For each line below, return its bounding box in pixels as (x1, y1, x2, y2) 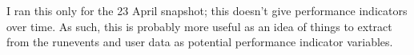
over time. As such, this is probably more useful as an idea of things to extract (6, 18, 392, 34)
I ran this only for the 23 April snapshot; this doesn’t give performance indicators (6, 2, 408, 18)
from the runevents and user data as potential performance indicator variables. (6, 33, 393, 50)
